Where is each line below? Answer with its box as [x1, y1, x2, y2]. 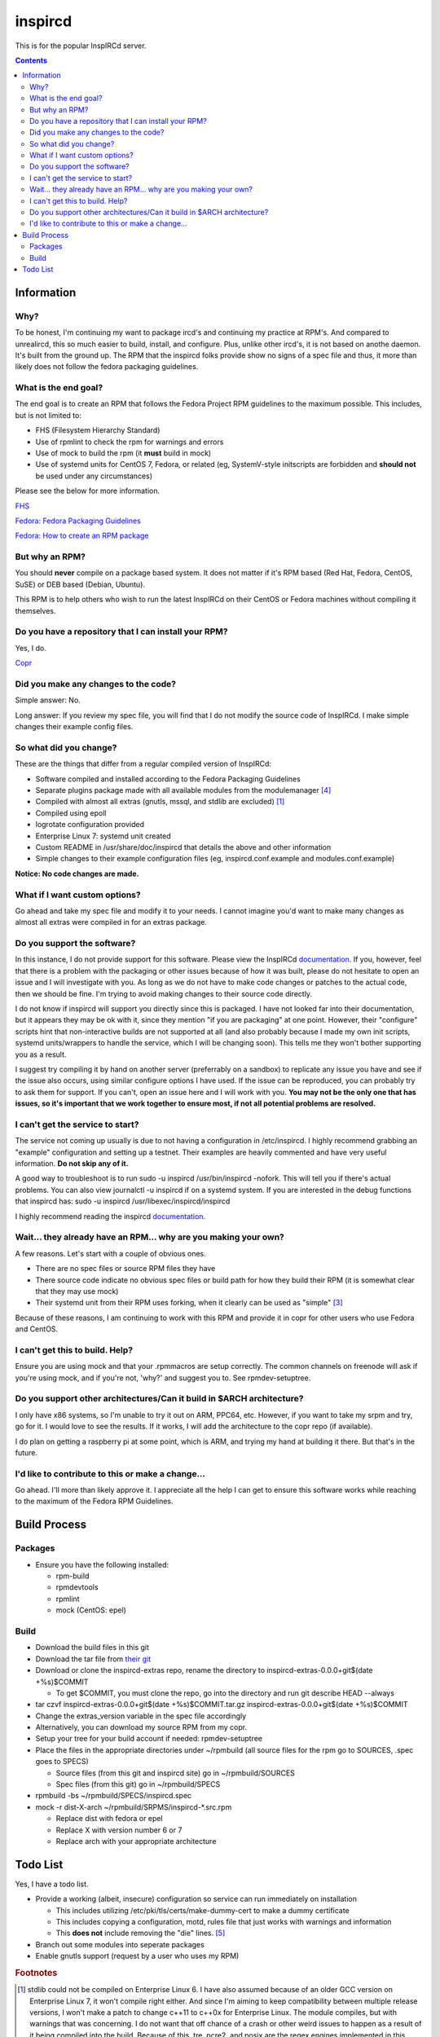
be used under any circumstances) [35, 471, 153, 481]
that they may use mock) [35, 1286, 119, 1296]
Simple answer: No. [15, 695, 81, 705]
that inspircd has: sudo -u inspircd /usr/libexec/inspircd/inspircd [15, 1196, 231, 1206]
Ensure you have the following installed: [35, 1560, 169, 1569]
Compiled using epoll [35, 807, 107, 818]
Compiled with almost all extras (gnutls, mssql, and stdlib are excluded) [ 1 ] [35, 797, 285, 807]
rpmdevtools [55, 1582, 99, 1592]
